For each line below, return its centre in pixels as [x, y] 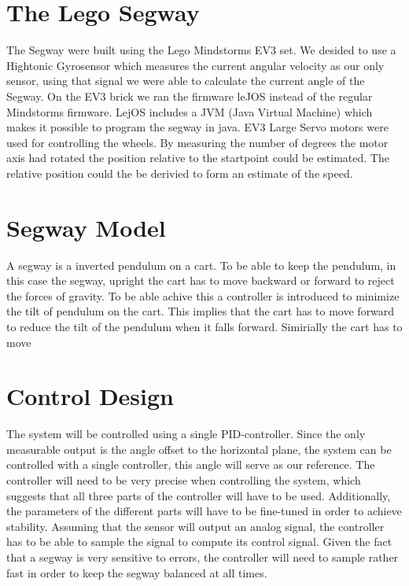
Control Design [90, 396]
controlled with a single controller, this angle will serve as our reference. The [191, 464]
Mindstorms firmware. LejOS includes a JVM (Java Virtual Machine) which [190, 111]
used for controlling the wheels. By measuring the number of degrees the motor [197, 142]
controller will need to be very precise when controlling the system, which [184, 480]
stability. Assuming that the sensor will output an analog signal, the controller [195, 526]
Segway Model [86, 227]
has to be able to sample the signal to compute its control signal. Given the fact [199, 542]
